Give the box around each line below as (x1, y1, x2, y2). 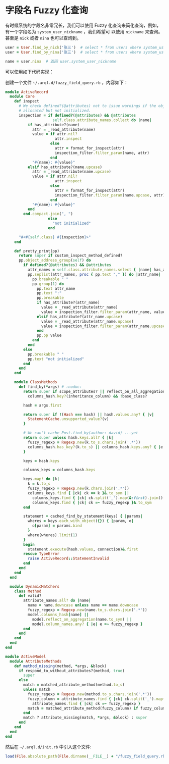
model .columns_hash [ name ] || (27, 612, 89, 617)
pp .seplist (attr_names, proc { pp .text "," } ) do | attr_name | (27, 272, 161, 277)
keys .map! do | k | (23, 477, 59, 482)
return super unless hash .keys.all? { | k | (23, 435, 114, 440)
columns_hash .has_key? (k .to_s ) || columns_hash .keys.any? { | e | (27, 444, 165, 449)
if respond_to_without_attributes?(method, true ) (18, 668, 125, 673)
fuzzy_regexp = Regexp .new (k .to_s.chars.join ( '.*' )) (27, 440, 141, 445)
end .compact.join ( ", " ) (23, 212, 73, 217)
